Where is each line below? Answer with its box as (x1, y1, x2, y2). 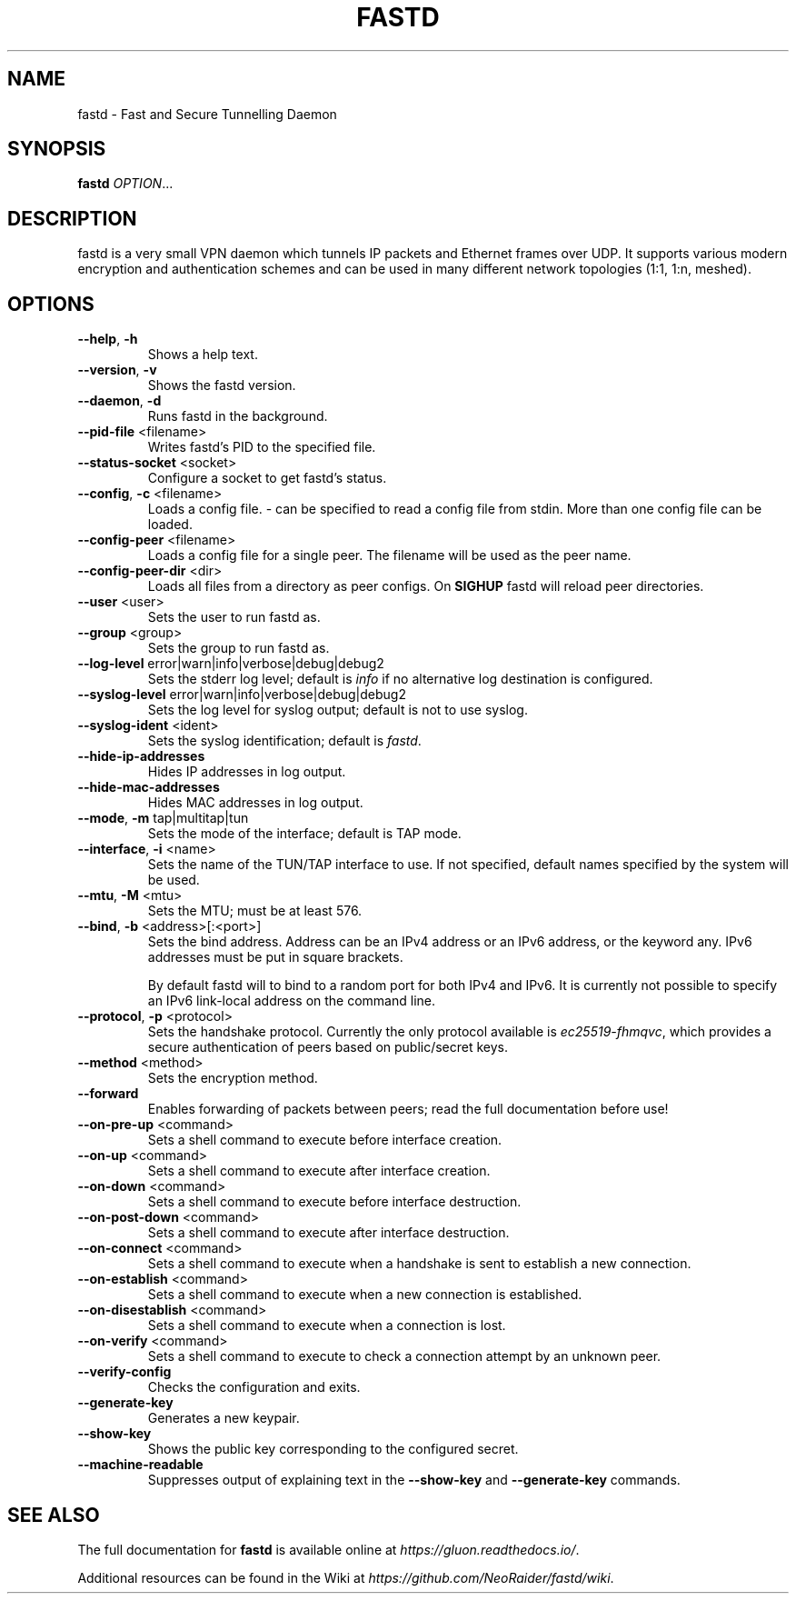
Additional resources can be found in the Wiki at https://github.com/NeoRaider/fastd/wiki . (77, 1569, 614, 1586)
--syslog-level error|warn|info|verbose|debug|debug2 (77, 686, 406, 703)
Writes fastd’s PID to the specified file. (147, 439, 376, 455)
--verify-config (77, 1364, 172, 1380)
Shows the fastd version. (147, 377, 296, 394)
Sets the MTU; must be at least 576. (147, 903, 363, 919)
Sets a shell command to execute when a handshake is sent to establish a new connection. (147, 1256, 692, 1272)
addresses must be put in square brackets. (147, 949, 403, 966)
